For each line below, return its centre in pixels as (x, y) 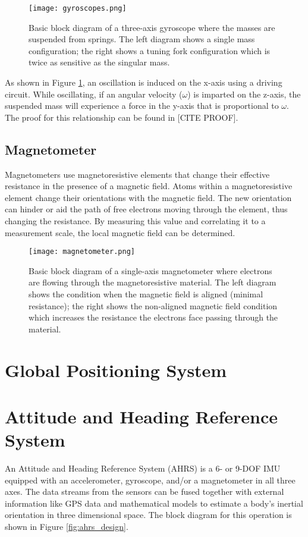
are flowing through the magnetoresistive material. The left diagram (153, 282)
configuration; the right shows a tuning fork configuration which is (150, 50)
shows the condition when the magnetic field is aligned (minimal (146, 294)
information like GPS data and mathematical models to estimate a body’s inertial (154, 503)
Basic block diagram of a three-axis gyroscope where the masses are (152, 27)
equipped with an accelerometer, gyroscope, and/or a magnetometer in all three (150, 480)
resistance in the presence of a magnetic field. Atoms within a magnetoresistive (149, 186)
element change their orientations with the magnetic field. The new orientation (148, 197)
